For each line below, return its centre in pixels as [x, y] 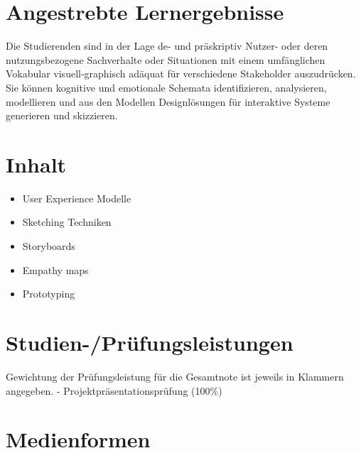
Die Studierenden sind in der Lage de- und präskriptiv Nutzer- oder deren [167, 46]
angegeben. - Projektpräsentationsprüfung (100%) [114, 390]
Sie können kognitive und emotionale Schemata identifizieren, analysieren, [166, 87]
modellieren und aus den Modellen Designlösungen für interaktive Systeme [168, 101]
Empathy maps [55, 269]
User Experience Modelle [77, 198]
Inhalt [36, 164]
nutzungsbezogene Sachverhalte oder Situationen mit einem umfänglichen [166, 59]
